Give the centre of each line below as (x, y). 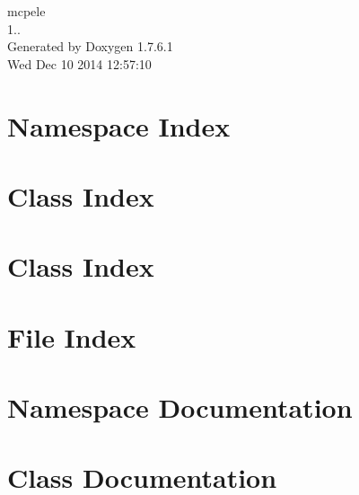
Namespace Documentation (180, 407)
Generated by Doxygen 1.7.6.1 (90, 46)
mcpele (26, 11)
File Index (72, 336)
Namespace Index (119, 125)
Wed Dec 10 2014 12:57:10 (79, 63)
